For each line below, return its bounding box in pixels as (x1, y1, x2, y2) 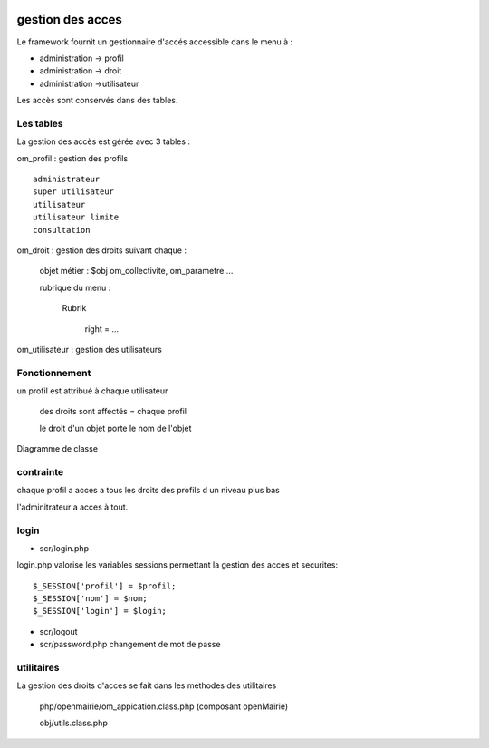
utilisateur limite (33, 212, 120, 222)
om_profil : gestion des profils (16, 152, 129, 163)
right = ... (84, 323, 120, 335)
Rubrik (62, 303, 87, 314)
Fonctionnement (16, 366, 91, 379)
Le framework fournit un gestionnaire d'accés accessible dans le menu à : (16, 36, 293, 47)
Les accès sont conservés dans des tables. (16, 95, 178, 106)
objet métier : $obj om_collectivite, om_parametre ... (39, 266, 234, 277)
